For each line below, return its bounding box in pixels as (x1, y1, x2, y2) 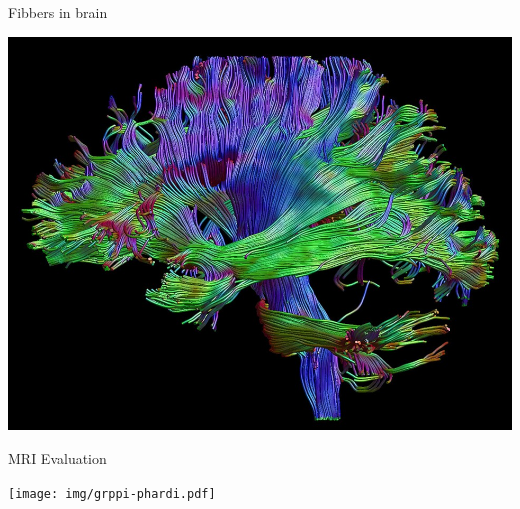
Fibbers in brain (8, 2, 108, 22)
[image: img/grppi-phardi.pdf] (8, 486, 216, 501)
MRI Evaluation (8, 448, 107, 469)
